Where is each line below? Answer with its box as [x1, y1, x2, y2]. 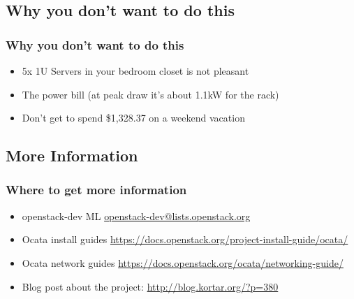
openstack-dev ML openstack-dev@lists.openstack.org [22, 208, 251, 223]
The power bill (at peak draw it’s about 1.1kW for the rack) [22, 87, 279, 101]
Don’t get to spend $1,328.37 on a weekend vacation [22, 110, 245, 125]
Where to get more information [6, 181, 187, 198]
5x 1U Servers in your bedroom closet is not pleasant [22, 64, 249, 78]
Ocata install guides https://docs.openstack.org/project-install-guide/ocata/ [22, 232, 348, 247]
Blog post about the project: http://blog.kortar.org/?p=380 [22, 279, 279, 293]
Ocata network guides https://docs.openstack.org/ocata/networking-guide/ [22, 255, 344, 270]
